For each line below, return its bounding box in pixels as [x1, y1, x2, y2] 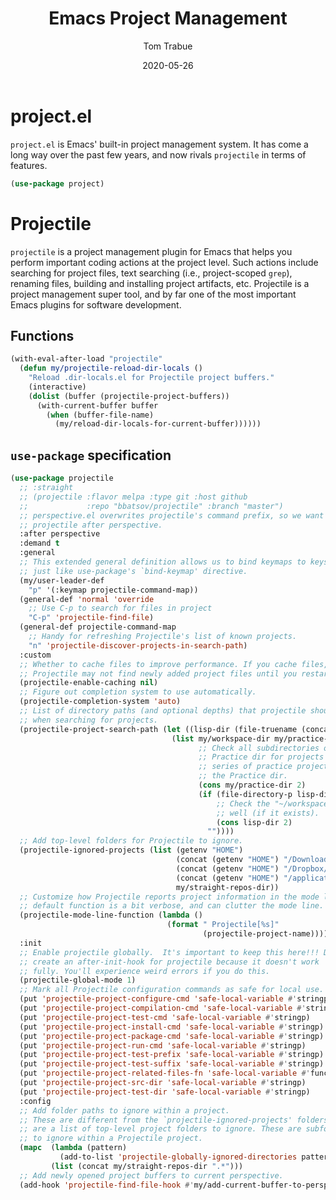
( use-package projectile [10, 473, 114, 484]
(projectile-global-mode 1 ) [19, 975, 137, 986]
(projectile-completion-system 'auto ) [19, 697, 182, 707]
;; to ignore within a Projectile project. [19, 1133, 203, 1144]
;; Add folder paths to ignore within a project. [19, 1105, 230, 1116]
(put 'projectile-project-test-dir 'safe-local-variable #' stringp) [19, 1087, 311, 1097]
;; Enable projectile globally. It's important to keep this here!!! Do [19, 947, 333, 957]
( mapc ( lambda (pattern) [19, 1143, 128, 1153]
